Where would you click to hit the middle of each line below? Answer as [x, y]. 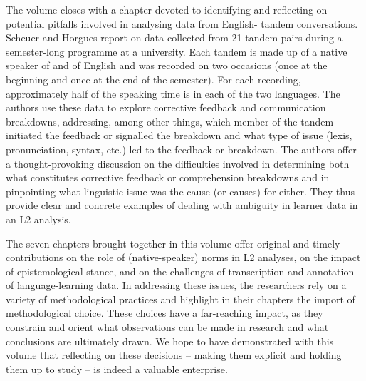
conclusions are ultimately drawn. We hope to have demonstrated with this [170, 341]
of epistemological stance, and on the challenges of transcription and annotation [180, 271]
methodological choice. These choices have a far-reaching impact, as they [164, 313]
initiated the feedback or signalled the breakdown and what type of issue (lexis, [179, 135]
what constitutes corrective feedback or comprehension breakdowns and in [168, 177]
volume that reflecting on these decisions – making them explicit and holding [174, 355]
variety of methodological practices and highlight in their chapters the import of [181, 299]
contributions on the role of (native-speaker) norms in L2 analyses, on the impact [183, 257]
